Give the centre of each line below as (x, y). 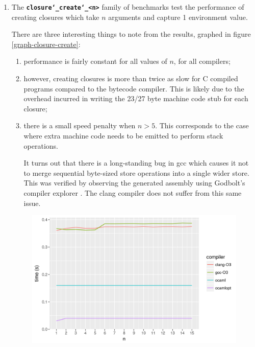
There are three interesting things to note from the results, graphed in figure (131, 34)
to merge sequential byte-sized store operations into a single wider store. (136, 172)
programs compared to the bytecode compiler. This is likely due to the (134, 88)
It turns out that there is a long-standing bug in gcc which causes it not (136, 163)
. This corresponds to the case (202, 125)
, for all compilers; (202, 61)
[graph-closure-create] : (46, 44)
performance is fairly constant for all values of (95, 61)
